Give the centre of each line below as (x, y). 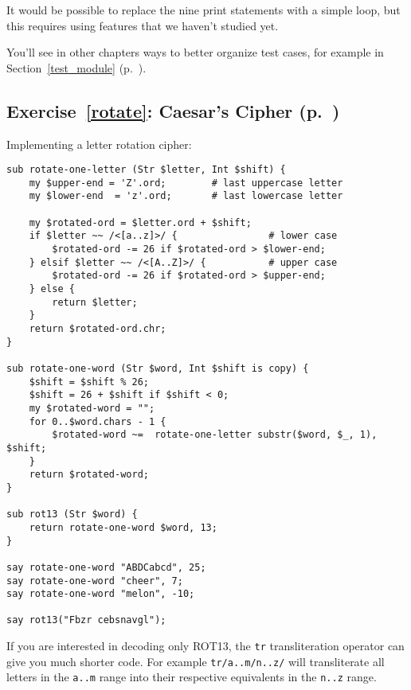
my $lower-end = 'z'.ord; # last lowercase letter (186, 196)
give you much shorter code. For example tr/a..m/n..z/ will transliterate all (196, 661)
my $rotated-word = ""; (92, 408)
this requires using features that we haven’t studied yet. (143, 25)
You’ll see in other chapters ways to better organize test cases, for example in (195, 52)
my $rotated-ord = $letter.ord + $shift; (140, 222)
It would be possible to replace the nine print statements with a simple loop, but (204, 10)
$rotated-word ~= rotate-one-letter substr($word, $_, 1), (215, 435)
